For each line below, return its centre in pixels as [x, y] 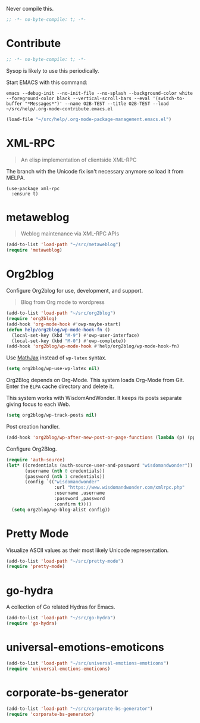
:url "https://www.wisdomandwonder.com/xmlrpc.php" [119, 488]
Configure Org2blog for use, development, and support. [75, 291]
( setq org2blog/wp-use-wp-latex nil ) [53, 369]
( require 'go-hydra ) [32, 623]
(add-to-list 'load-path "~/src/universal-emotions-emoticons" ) [87, 663]
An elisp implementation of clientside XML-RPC [79, 160]
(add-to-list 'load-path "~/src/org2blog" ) [61, 313]
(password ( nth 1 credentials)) [65, 476]
